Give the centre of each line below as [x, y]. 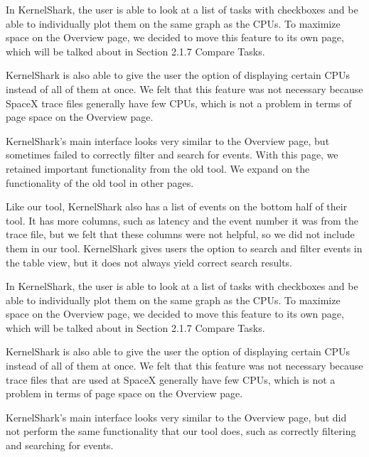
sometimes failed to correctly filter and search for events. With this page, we [172, 155]
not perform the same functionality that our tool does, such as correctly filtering [181, 431]
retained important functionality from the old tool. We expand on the [158, 168]
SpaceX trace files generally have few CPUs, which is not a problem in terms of [179, 103]
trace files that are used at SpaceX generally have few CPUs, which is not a [171, 379]
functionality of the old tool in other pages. [100, 182]
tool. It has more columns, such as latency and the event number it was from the [182, 220]
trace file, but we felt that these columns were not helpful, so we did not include [180, 234]
